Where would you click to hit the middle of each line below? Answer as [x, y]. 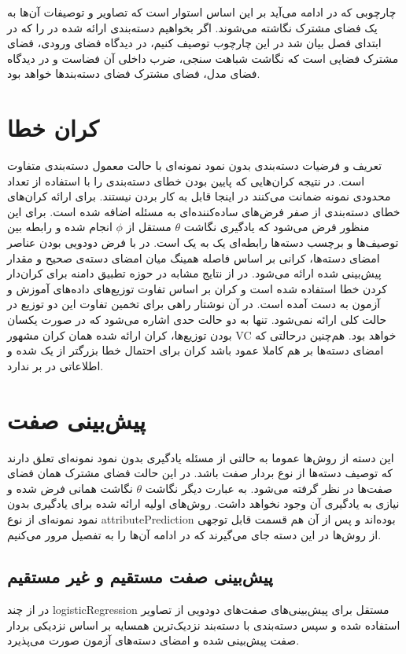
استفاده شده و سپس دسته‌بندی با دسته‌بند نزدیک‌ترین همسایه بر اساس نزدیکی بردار [204, 625]
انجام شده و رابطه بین [60, 227]
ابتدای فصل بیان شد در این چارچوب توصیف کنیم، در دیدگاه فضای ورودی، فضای [194, 43]
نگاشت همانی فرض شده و [70, 488]
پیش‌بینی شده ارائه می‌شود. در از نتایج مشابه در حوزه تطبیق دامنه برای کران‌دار [194, 273]
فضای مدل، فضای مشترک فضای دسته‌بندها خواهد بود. [134, 73]
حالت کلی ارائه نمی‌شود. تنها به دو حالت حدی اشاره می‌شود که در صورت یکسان [197, 320]
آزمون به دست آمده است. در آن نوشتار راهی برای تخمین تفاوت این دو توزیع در [194, 304]
